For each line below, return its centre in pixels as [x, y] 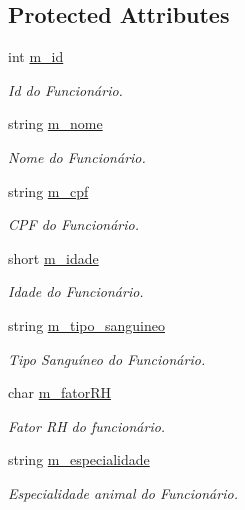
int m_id [36, 56]
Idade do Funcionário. [76, 291]
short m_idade [53, 257]
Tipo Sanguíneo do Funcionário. [107, 358]
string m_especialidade [79, 459]
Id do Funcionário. [65, 89]
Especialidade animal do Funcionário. [123, 492]
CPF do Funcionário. [74, 224]
